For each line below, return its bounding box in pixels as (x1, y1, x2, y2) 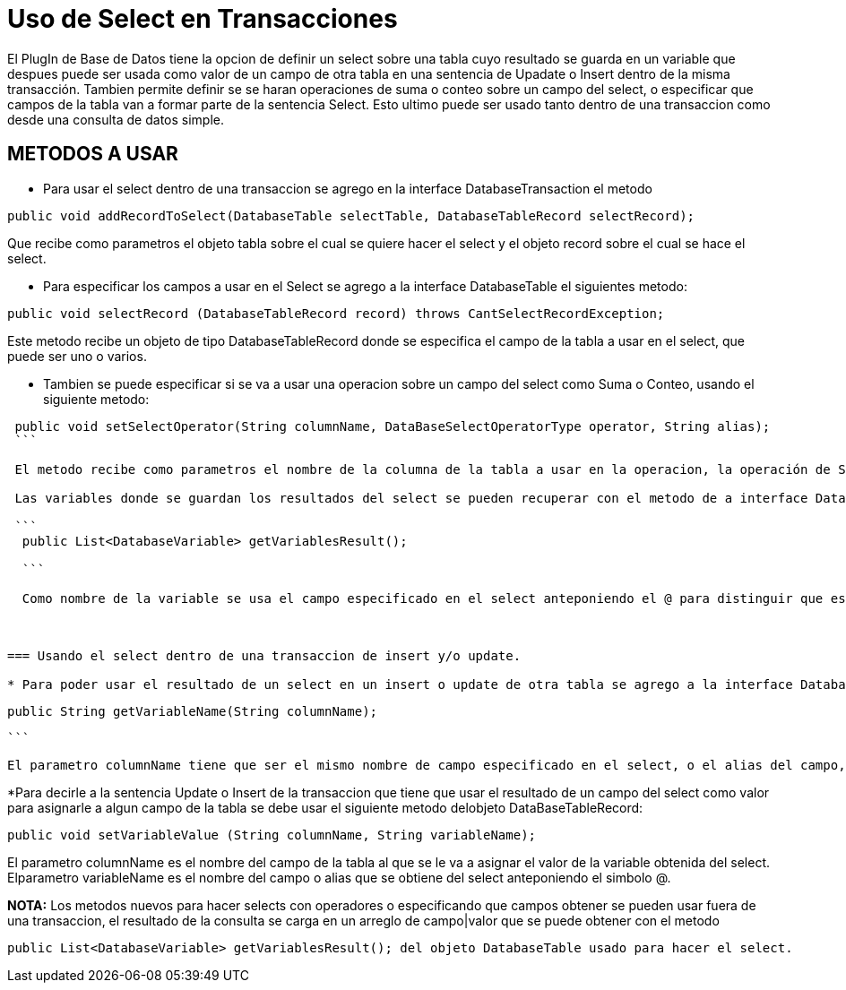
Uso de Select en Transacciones (7, 4, 398, 34)
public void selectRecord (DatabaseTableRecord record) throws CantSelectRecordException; (7, 306, 665, 321)
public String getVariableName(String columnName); (7, 703, 378, 719)
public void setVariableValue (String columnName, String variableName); (7, 827, 537, 842)
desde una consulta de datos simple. (7, 111, 224, 127)
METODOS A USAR (7, 142, 178, 166)
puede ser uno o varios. (7, 348, 147, 364)
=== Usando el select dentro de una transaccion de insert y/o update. (7, 648, 522, 663)
